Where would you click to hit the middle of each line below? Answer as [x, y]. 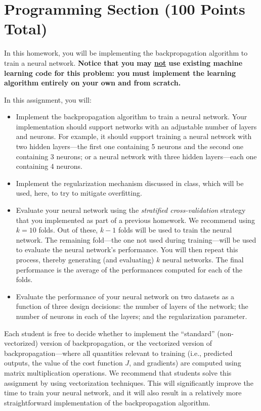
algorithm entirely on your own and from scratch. [93, 83]
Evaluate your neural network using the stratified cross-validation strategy [131, 210]
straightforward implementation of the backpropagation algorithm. [107, 402]
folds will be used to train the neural [175, 230]
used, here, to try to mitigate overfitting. [79, 193]
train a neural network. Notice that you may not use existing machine [123, 62]
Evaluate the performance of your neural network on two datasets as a [125, 296]
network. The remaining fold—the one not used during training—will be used [136, 239]
